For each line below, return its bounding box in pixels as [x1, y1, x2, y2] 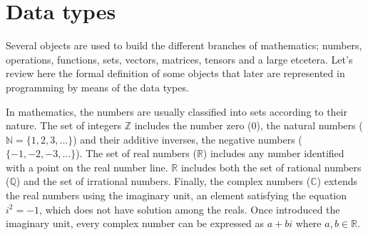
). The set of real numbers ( [76, 146, 197, 161]
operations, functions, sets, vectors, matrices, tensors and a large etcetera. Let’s [6, 51, 353, 66]
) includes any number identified [203, 146, 344, 161]
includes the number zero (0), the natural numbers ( [134, 118, 363, 133]
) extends [317, 174, 358, 189]
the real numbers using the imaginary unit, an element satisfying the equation [6, 188, 347, 203]
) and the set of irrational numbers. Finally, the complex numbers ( [16, 174, 311, 189]
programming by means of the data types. [6, 79, 189, 94]
